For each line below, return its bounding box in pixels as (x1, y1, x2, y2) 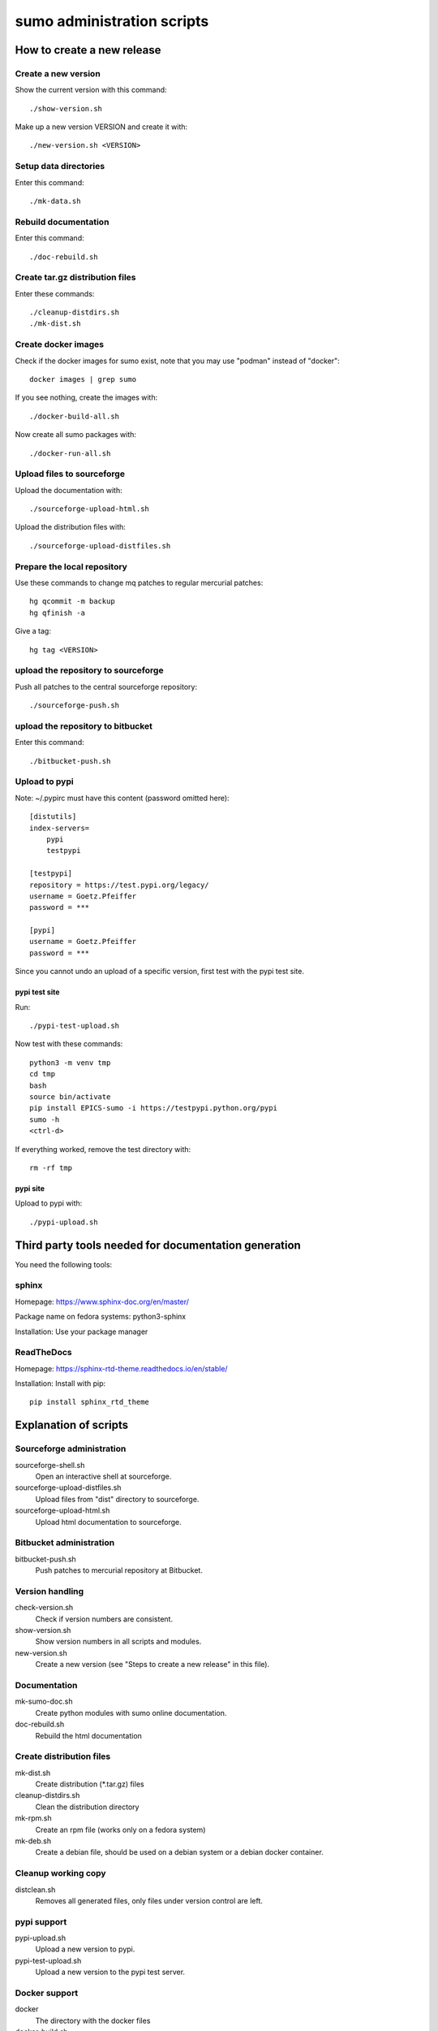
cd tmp (29, 1069, 56, 1079)
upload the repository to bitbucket (15, 720, 153, 731)
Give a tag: (15, 626, 52, 636)
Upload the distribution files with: (15, 522, 126, 532)
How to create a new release (15, 43, 161, 57)
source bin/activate (29, 1092, 111, 1101)
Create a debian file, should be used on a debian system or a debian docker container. (35, 1847, 324, 1857)
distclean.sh (15, 1885, 56, 1895)
